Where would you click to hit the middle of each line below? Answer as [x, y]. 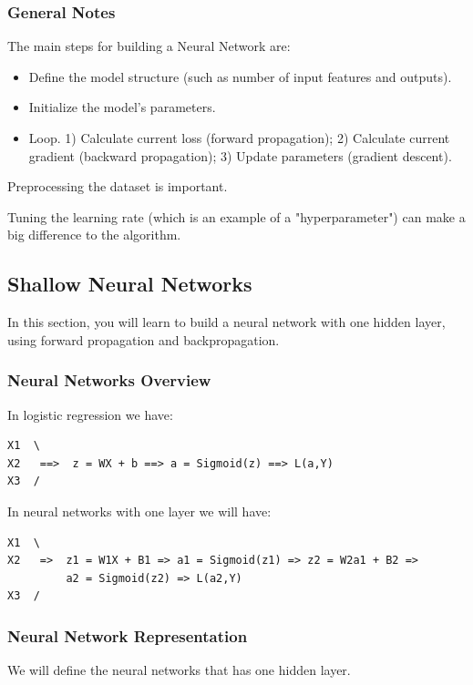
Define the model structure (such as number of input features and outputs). [240, 76]
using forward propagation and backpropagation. [144, 339]
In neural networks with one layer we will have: [139, 511]
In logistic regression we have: [90, 414]
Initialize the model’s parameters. [122, 107]
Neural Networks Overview [109, 380]
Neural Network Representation [128, 635]
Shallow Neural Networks [130, 284]
